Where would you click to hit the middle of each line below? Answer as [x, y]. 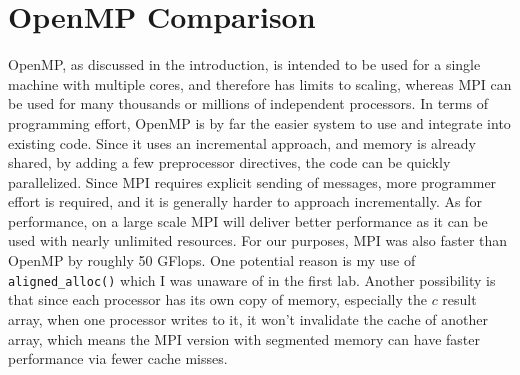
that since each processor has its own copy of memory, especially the [217, 299]
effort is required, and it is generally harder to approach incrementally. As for [245, 201]
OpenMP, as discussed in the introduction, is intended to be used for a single [244, 64]
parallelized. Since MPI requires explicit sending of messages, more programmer [252, 181]
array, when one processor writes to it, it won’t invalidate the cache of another [248, 318]
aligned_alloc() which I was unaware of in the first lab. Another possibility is [252, 279]
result [459, 299]
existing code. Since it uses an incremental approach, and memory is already [242, 142]
